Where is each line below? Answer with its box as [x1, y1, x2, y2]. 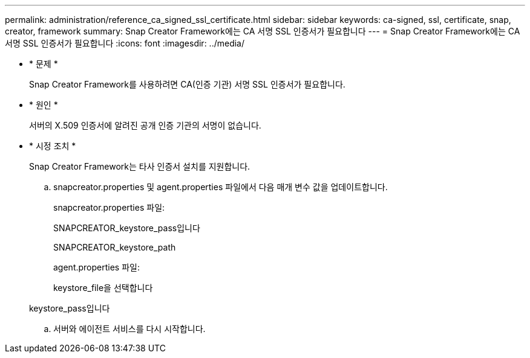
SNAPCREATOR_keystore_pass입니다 [53, 223, 200, 233]
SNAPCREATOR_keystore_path [53, 242, 176, 252]
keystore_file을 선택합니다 [53, 283, 153, 293]
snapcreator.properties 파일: [53, 202, 165, 213]
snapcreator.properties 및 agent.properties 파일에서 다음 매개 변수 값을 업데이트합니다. [53, 182, 388, 192]
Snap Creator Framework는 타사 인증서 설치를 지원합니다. [29, 161, 250, 171]
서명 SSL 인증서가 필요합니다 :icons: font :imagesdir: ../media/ [5, 38, 245, 48]
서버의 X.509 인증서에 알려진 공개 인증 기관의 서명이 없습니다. [29, 120, 261, 130]
